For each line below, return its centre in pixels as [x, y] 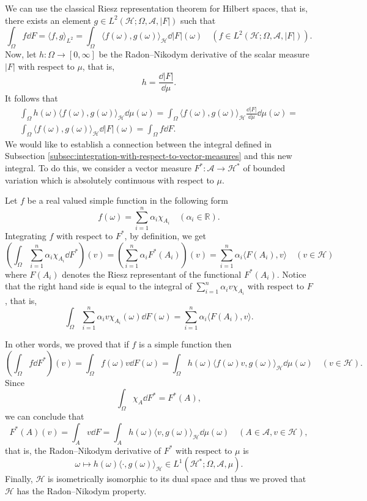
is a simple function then [185, 344]
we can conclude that [45, 416]
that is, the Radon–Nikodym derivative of [83, 450]
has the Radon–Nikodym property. [82, 490]
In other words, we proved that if [67, 344]
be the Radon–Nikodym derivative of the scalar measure [204, 54]
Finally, [19, 479]
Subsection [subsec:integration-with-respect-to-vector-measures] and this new [149, 156]
